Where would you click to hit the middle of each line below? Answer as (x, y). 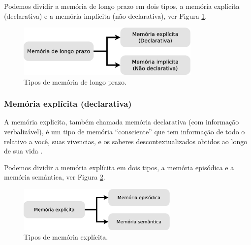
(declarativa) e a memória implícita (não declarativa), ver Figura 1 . (106, 15)
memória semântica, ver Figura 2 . (55, 177)
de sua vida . (23, 151)
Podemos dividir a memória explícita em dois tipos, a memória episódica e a (119, 167)
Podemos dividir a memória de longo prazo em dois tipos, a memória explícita (122, 6)
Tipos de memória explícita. (66, 237)
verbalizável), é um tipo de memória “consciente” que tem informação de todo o (125, 131)
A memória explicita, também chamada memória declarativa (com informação (122, 122)
